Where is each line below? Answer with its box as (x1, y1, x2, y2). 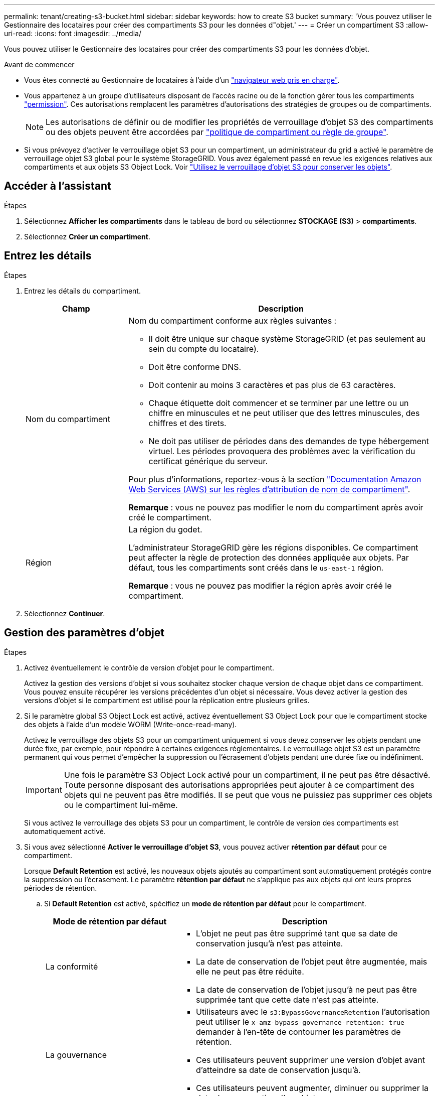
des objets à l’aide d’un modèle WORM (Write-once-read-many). (24, 720, 237, 729)
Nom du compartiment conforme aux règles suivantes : (128, 315, 337, 326)
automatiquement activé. (24, 827, 106, 836)
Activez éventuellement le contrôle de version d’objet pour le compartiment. (24, 663, 275, 672)
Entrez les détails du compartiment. (24, 286, 141, 295)
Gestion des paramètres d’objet (4, 626, 165, 639)
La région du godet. (128, 524, 202, 534)
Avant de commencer (4, 60, 75, 69)
